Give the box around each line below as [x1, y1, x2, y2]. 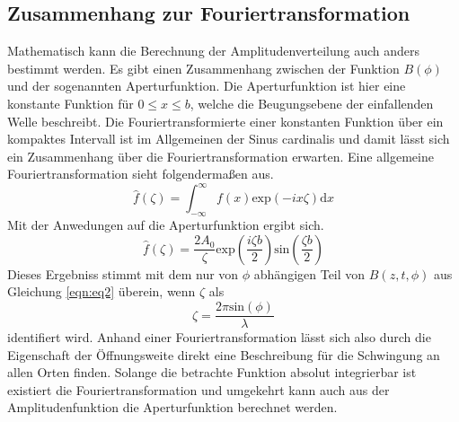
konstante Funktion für [7, 93, 134, 112]
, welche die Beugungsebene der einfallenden [190, 93, 434, 112]
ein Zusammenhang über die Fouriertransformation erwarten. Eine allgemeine [7, 146, 434, 165]
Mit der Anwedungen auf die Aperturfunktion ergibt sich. [7, 215, 324, 234]
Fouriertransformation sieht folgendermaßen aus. [7, 164, 274, 183]
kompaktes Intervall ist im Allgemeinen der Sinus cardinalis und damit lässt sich [7, 129, 450, 148]
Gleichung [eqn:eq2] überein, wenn [7, 282, 196, 301]
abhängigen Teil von [253, 264, 366, 283]
